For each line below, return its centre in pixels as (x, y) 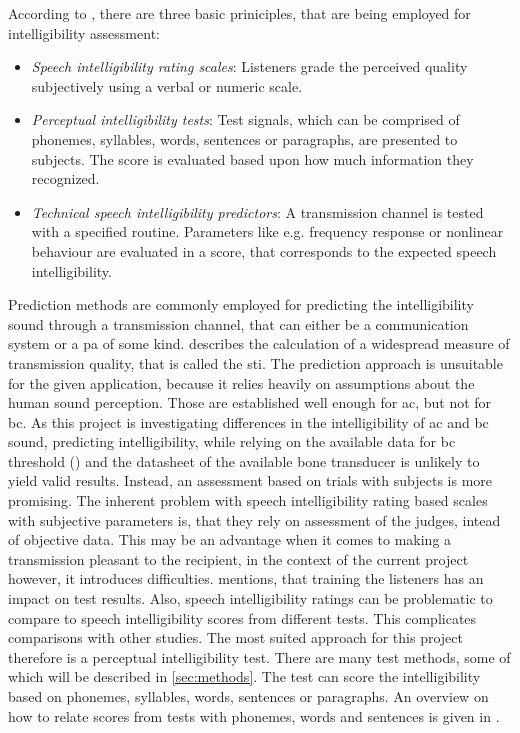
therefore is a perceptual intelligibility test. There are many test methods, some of (259, 656)
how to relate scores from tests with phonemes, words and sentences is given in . (254, 715)
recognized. (65, 178)
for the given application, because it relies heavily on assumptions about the (241, 382)
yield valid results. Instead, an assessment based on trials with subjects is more (250, 480)
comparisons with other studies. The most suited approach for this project (235, 637)
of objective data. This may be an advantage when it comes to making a (230, 539)
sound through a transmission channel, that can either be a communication (238, 323)
